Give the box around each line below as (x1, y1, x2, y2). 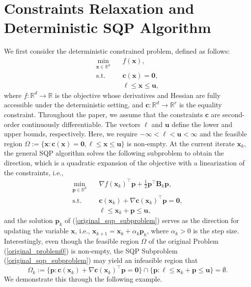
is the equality (179, 99, 222, 110)
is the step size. (193, 225, 239, 236)
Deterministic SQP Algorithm (4, 17, 211, 37)
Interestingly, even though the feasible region (4, 236, 139, 246)
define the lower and (171, 119, 233, 129)
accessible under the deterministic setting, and (4, 99, 143, 110)
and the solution (4, 215, 53, 225)
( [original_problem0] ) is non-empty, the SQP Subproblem (4, 245, 178, 255)
